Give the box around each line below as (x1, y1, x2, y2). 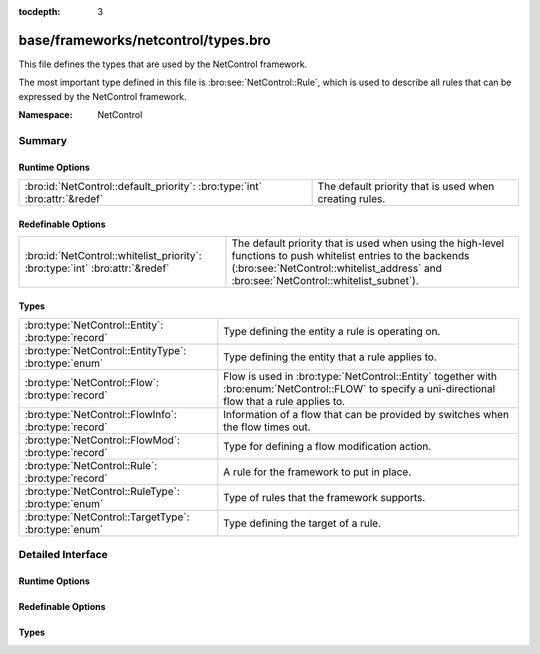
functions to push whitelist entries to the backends (231, 249, 470, 263)
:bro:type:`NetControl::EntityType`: (24, 344, 187, 358)
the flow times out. (223, 420, 311, 434)
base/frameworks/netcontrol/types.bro (18, 31, 271, 49)
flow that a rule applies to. (223, 395, 345, 409)
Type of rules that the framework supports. (223, 491, 426, 505)
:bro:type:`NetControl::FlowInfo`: (24, 408, 177, 422)
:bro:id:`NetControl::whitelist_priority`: (24, 249, 202, 263)
